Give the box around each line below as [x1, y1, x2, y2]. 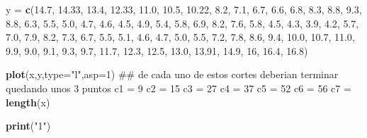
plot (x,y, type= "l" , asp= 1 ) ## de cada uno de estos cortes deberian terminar [6, 67, 339, 82]
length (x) [6, 94, 50, 109]
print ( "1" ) [6, 118, 51, 133]
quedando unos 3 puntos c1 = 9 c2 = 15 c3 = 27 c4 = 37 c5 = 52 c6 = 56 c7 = [6, 80, 351, 95]
